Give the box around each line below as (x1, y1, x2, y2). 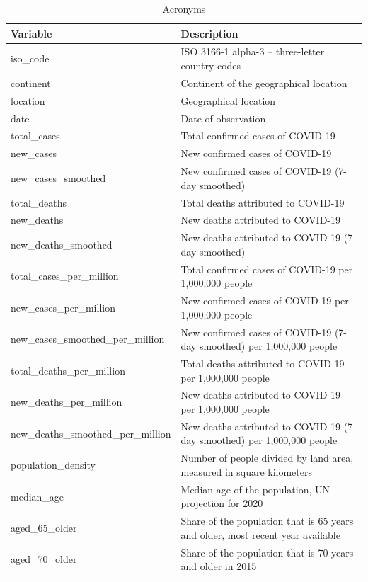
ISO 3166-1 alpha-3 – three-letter (180, 44, 325, 59)
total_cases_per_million (11, 268, 119, 283)
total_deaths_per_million (11, 363, 125, 377)
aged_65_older (11, 520, 77, 535)
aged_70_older (11, 552, 77, 566)
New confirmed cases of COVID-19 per (180, 293, 349, 308)
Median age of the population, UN (180, 481, 330, 496)
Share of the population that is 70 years (180, 544, 354, 559)
